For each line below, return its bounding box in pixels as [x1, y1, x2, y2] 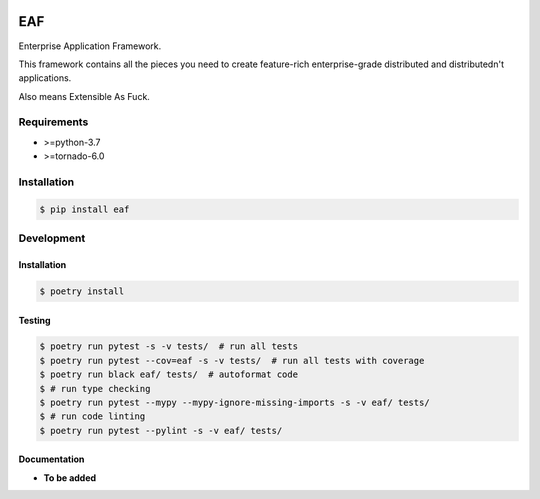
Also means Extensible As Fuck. [18, 90, 150, 102]
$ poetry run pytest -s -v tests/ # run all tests [39, 341, 299, 352]
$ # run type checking [39, 383, 151, 394]
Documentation [18, 453, 85, 465]
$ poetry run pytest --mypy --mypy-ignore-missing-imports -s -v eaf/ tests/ [39, 397, 430, 409]
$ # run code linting [39, 411, 146, 422]
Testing [18, 314, 51, 326]
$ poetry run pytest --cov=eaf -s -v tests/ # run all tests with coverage [39, 355, 425, 366]
